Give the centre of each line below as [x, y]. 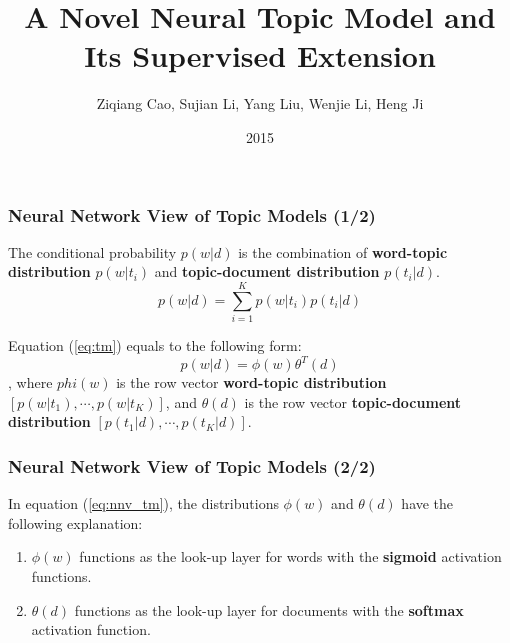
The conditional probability [92, 251]
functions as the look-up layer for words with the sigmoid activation [290, 556]
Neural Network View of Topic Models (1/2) [192, 214]
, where [30, 382]
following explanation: [75, 522]
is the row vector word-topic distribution [251, 382]
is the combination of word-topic [343, 251]
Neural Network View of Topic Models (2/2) [192, 465]
